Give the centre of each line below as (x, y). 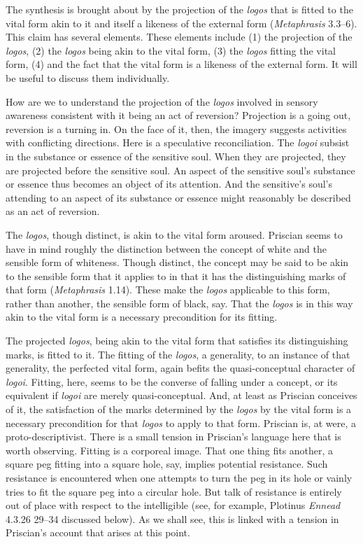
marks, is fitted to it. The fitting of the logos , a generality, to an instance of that (178, 354)
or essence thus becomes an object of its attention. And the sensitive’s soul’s (169, 184)
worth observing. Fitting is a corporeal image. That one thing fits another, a (170, 450)
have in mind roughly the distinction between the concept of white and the (166, 248)
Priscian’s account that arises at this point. (98, 532)
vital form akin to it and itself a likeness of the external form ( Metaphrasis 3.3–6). (181, 23)
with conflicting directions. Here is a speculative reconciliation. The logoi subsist (178, 142)
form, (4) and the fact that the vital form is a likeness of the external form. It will (181, 64)
